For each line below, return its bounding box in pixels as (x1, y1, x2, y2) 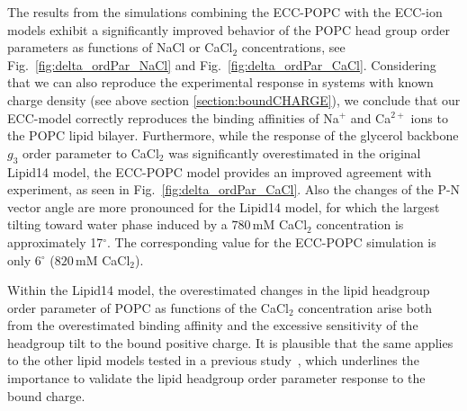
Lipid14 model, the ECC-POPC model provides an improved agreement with (7, 162, 432, 181)
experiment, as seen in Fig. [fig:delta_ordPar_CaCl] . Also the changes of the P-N (7, 180, 461, 199)
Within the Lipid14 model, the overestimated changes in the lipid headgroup (7, 281, 430, 299)
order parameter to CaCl (22, 143, 159, 162)
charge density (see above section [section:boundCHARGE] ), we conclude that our (7, 90, 461, 109)
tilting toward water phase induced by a (7, 215, 228, 234)
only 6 (7, 250, 41, 269)
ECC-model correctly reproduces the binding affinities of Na (7, 108, 339, 127)
